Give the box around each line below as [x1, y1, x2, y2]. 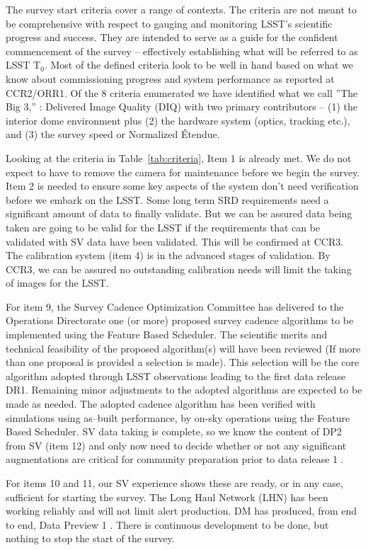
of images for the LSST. [6, 275, 109, 290]
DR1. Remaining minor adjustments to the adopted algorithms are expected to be [6, 382, 362, 397]
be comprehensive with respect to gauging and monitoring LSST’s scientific [6, 16, 333, 30]
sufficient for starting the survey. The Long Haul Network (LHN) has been [6, 489, 328, 504]
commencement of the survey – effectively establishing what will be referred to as [6, 43, 358, 58]
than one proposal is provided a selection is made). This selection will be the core [6, 355, 360, 369]
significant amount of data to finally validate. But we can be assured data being [6, 206, 352, 221]
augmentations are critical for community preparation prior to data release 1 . [6, 452, 344, 466]
